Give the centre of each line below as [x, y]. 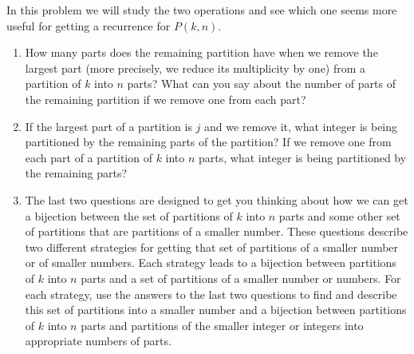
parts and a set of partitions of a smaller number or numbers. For [241, 278]
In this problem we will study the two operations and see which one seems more [202, 10]
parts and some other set [339, 215]
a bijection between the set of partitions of [129, 215]
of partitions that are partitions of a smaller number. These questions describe [217, 231]
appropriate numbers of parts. [98, 341]
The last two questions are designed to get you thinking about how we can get [217, 199]
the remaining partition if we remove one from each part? [166, 99]
